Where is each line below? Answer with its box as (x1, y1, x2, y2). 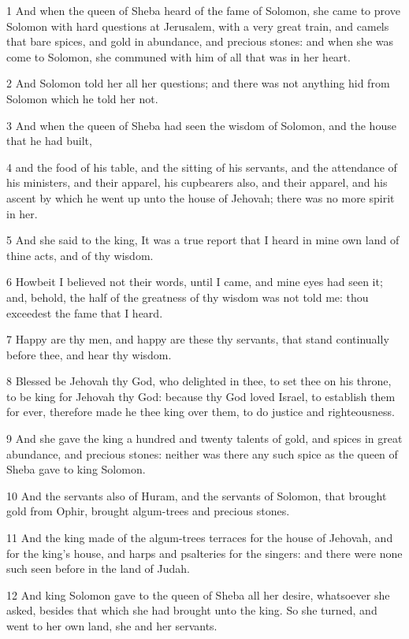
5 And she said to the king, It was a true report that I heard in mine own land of (6, 232, 400, 248)
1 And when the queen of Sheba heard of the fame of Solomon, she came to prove (6, 2, 400, 18)
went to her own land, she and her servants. (6, 618, 218, 633)
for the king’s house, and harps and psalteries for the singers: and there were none (6, 544, 403, 561)
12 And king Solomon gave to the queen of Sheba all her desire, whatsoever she (6, 586, 390, 603)
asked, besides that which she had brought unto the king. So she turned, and (6, 602, 377, 619)
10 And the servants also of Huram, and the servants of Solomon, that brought (6, 487, 387, 503)
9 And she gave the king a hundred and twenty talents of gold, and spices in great (6, 430, 403, 447)
